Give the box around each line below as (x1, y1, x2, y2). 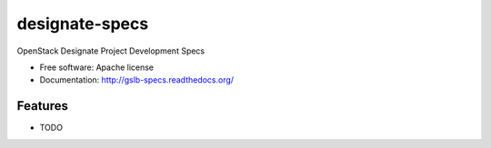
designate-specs (16, 14, 149, 34)
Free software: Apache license (39, 62, 155, 73)
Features (16, 98, 68, 113)
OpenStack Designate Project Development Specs (16, 45, 205, 56)
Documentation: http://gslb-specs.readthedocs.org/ (39, 74, 235, 85)
